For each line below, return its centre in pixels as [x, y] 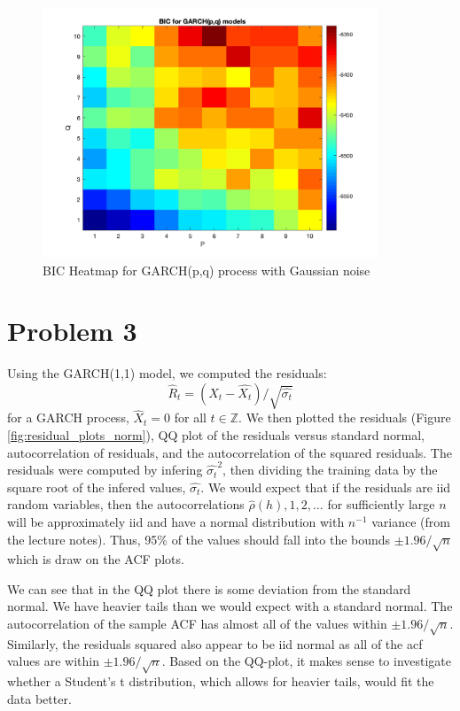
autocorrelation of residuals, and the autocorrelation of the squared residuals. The [230, 452]
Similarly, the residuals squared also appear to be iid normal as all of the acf [215, 643]
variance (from [411, 521]
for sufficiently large [381, 504]
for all [190, 417]
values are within [53, 661]
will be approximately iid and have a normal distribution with [176, 521]
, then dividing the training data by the [330, 470]
